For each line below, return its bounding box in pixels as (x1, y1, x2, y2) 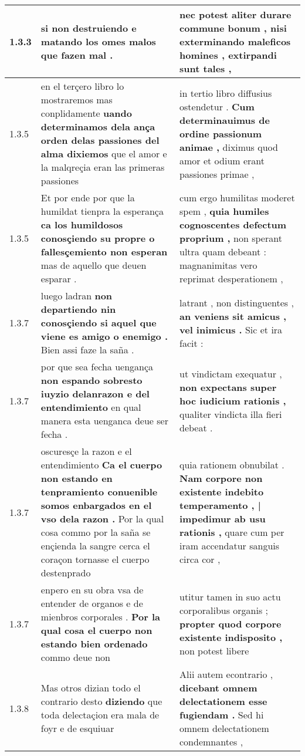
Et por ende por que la (40, 191, 135, 204)
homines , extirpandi (179, 48, 277, 62)
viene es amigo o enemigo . (40, 329, 168, 343)
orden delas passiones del (40, 133, 160, 147)
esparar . (40, 272, 77, 285)
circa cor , (179, 552, 221, 566)
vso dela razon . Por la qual (40, 512, 164, 525)
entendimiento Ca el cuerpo (40, 458, 162, 471)
